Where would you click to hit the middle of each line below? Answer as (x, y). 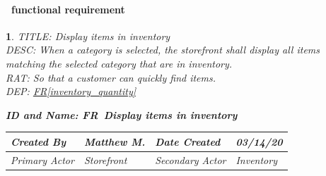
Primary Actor (42, 159)
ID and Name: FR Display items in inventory (122, 114)
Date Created (188, 141)
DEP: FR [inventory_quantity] (71, 91)
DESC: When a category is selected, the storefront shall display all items (163, 50)
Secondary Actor (191, 159)
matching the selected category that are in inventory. (119, 63)
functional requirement (68, 9)
